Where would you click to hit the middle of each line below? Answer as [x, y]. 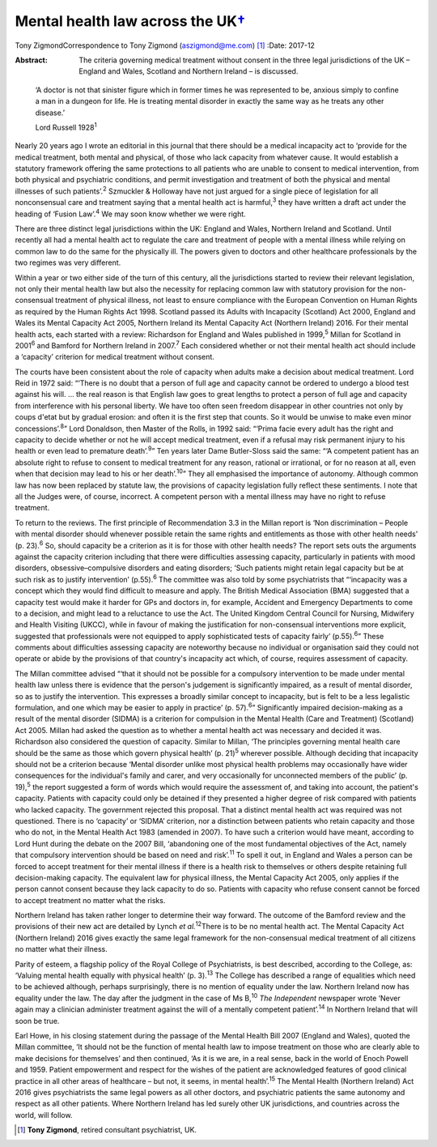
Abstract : [31, 60]
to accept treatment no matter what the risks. [90, 900]
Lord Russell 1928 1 [66, 127]
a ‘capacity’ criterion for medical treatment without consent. [115, 357]
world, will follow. [44, 1115]
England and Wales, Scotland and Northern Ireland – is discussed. [189, 71]
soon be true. [37, 1021]
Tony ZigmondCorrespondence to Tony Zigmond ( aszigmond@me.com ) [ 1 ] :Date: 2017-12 [165, 45]
